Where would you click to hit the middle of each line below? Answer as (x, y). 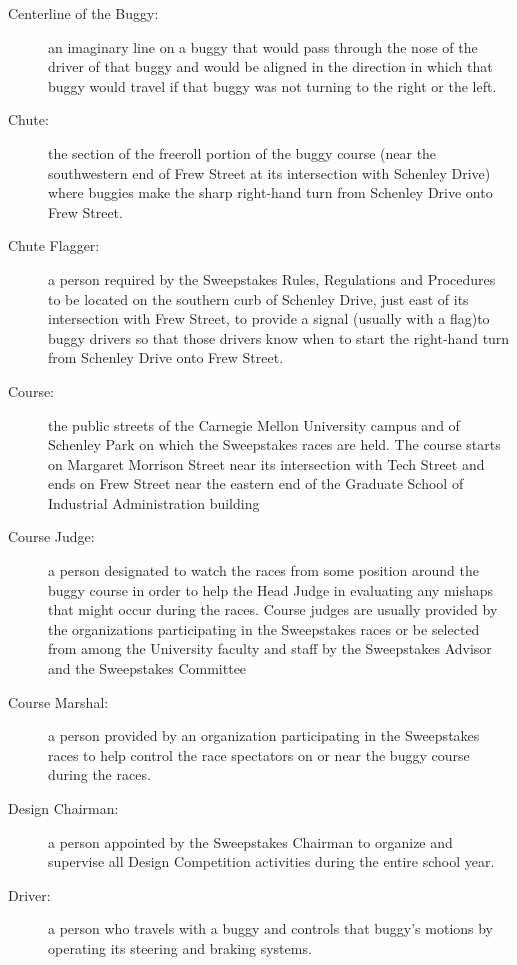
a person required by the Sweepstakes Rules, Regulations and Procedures (272, 278)
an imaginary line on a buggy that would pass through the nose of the (263, 46)
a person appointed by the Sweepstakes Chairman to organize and (250, 841)
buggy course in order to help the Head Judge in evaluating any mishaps (271, 589)
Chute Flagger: (54, 245)
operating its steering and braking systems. (180, 947)
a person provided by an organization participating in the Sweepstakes (264, 735)
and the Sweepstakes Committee (147, 668)
